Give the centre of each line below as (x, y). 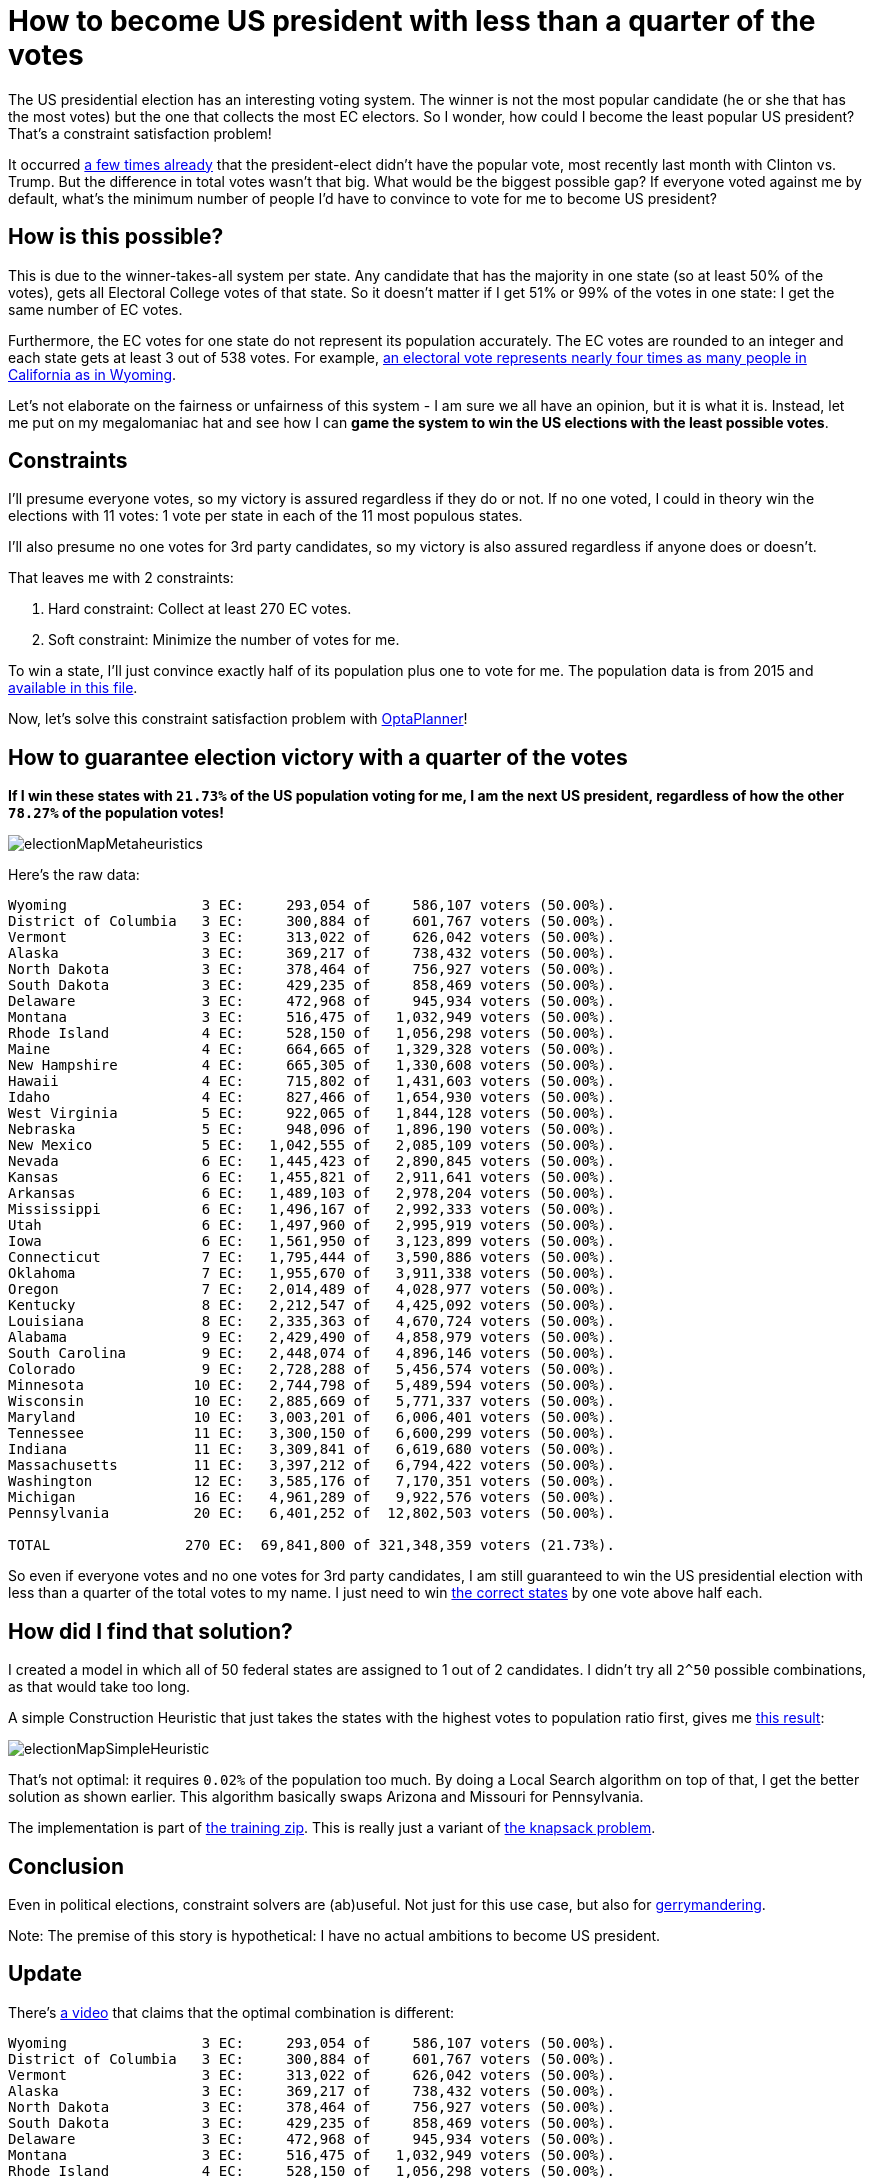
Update (45, 1974)
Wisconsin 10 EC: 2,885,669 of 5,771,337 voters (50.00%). (311, 1401)
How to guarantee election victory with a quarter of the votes (318, 757)
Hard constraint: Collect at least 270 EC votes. (200, 609)
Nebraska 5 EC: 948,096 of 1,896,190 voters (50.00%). (311, 1129)
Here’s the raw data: (74, 875)
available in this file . (73, 688)
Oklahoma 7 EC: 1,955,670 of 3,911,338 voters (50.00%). (311, 1273)
